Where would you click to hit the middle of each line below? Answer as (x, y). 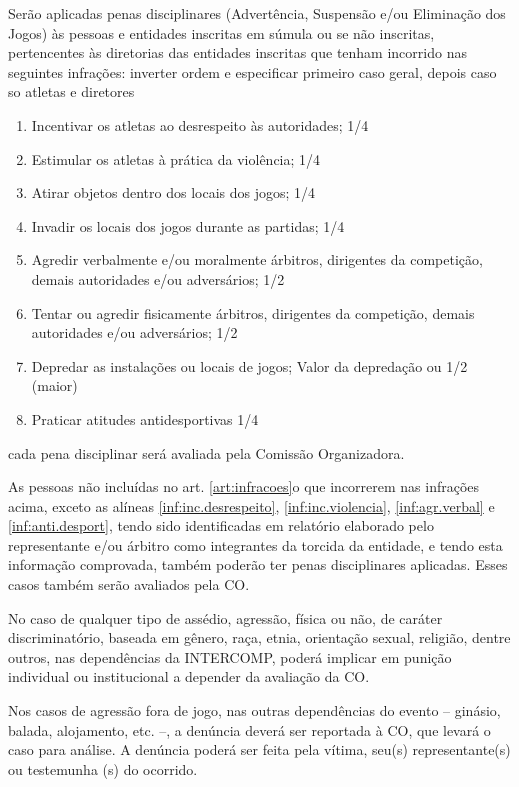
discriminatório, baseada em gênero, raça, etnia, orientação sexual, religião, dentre (259, 637)
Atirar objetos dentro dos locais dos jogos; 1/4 (173, 192)
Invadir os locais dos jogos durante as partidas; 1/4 (188, 225)
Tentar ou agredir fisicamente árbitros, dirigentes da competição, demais (253, 312)
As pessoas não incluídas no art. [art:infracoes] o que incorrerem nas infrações (244, 486)
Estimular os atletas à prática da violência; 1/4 (176, 158)
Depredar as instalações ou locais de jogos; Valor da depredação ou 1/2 (249, 365)
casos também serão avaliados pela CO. (129, 584)
